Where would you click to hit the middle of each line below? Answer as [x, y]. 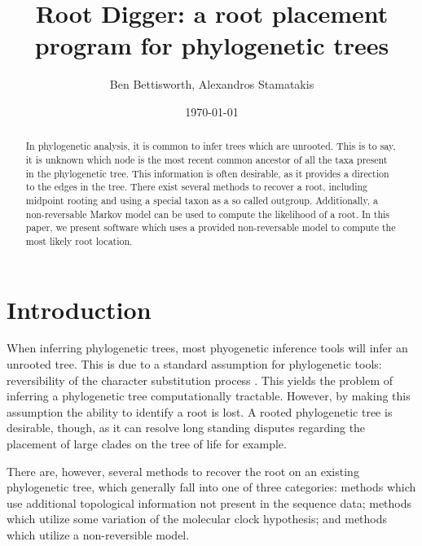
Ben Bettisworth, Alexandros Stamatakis [212, 84]
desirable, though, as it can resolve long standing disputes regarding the [186, 428]
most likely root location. [79, 240]
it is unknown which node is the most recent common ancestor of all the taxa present [207, 159]
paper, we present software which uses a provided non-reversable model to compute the [211, 227]
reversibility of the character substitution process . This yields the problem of [200, 380]
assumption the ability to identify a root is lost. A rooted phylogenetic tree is [200, 411]
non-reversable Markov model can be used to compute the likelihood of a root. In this [208, 214]
